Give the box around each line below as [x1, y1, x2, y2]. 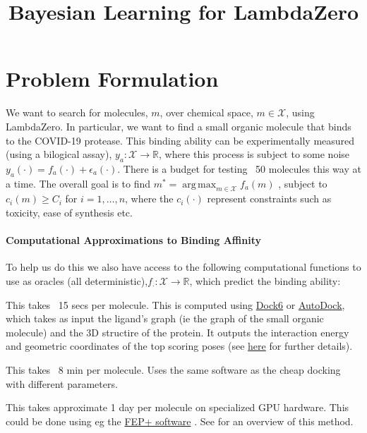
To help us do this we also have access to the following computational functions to [6, 260, 361, 274]
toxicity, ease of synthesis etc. [6, 205, 133, 220]
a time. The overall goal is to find [6, 176, 151, 190]
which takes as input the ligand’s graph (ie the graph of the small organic [6, 311, 324, 326]
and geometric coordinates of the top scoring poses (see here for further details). [6, 339, 353, 353]
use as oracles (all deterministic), [6, 274, 148, 288]
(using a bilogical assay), [6, 147, 112, 161]
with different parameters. [6, 376, 118, 391]
